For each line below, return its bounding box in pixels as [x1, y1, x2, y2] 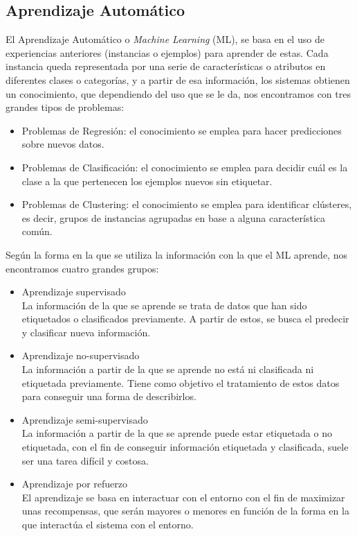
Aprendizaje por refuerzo [21, 476, 128, 491]
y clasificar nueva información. [21, 325, 151, 339]
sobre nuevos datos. [21, 137, 104, 151]
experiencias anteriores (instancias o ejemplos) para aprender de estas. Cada [6, 45, 329, 60]
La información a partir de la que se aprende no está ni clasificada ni [21, 362, 314, 377]
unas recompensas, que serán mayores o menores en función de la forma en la [21, 503, 349, 518]
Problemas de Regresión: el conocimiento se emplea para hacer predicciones [21, 123, 342, 137]
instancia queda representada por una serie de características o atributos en [6, 59, 326, 74]
